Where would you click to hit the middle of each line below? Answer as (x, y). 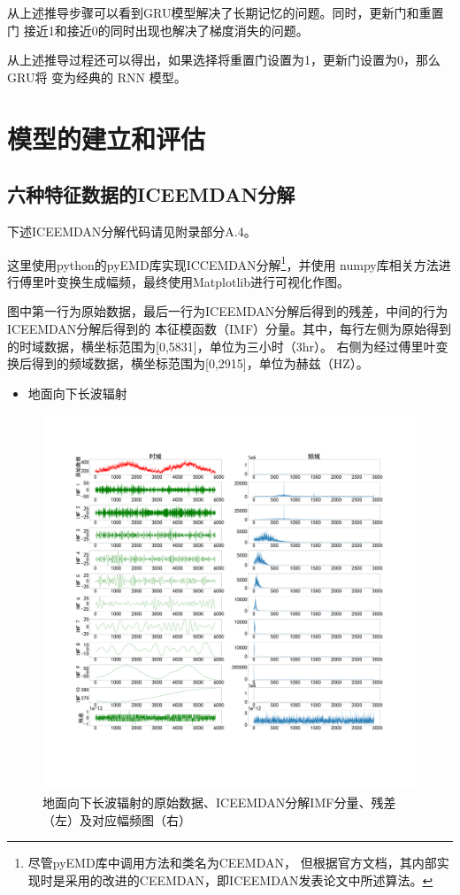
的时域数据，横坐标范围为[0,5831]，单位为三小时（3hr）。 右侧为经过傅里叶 (222, 346)
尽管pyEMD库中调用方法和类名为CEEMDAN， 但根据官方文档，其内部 (232, 863)
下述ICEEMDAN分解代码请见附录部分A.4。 (132, 231)
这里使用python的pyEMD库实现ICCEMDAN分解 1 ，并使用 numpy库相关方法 (223, 263)
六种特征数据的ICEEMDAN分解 (151, 194)
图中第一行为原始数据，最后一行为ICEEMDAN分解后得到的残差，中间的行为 (228, 311)
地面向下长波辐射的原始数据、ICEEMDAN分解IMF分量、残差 (219, 802)
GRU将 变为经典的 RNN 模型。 (97, 77)
